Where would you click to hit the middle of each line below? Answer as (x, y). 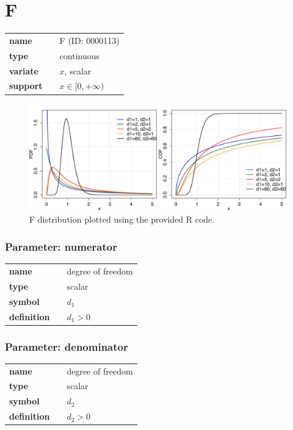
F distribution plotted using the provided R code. (122, 219)
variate (24, 70)
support (26, 86)
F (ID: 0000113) (89, 40)
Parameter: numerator (61, 246)
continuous (80, 55)
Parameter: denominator (67, 346)
